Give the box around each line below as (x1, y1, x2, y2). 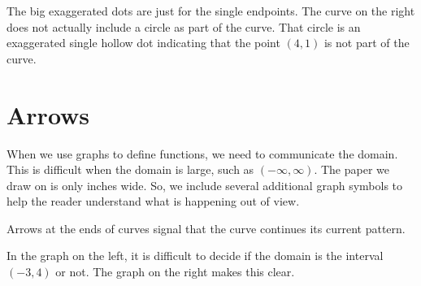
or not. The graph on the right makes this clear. (55, 263, 295, 280)
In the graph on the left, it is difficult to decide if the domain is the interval (7, 247, 384, 264)
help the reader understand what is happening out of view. (7, 193, 300, 210)
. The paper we (314, 161, 389, 178)
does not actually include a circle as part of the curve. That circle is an (7, 18, 361, 35)
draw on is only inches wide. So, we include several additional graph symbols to (7, 176, 403, 193)
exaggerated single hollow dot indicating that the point (7, 34, 280, 51)
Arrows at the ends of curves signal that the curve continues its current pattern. (7, 219, 406, 236)
